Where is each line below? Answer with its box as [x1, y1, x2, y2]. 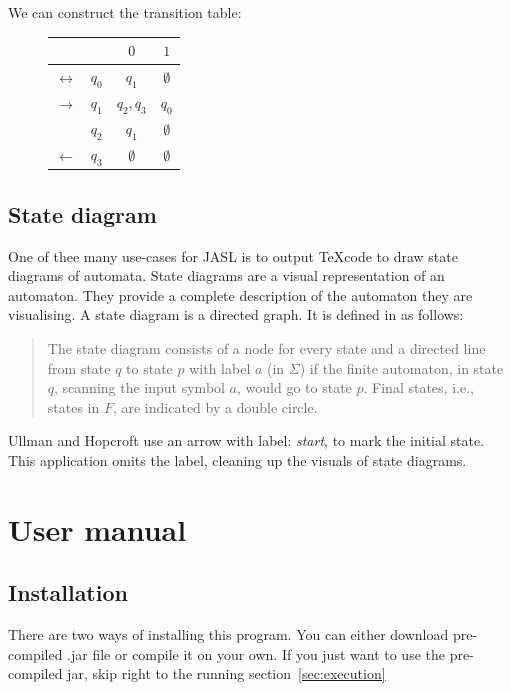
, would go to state [237, 377, 352, 398]
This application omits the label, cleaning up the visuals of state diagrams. [8, 449, 467, 470]
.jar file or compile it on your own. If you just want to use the [67, 643, 445, 664]
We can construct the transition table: [8, 2, 242, 22]
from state [47, 357, 111, 378]
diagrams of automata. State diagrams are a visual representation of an [8, 265, 445, 286]
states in [47, 396, 100, 417]
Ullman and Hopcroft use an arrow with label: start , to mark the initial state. [8, 430, 485, 451]
